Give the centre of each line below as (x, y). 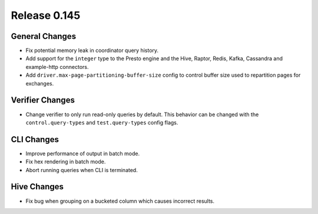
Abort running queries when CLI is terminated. (82, 170)
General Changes (44, 36)
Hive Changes (37, 187)
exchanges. (40, 83)
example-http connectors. (57, 67)
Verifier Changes (43, 100)
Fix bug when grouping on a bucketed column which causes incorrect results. (120, 201)
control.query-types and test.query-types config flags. (102, 122)
